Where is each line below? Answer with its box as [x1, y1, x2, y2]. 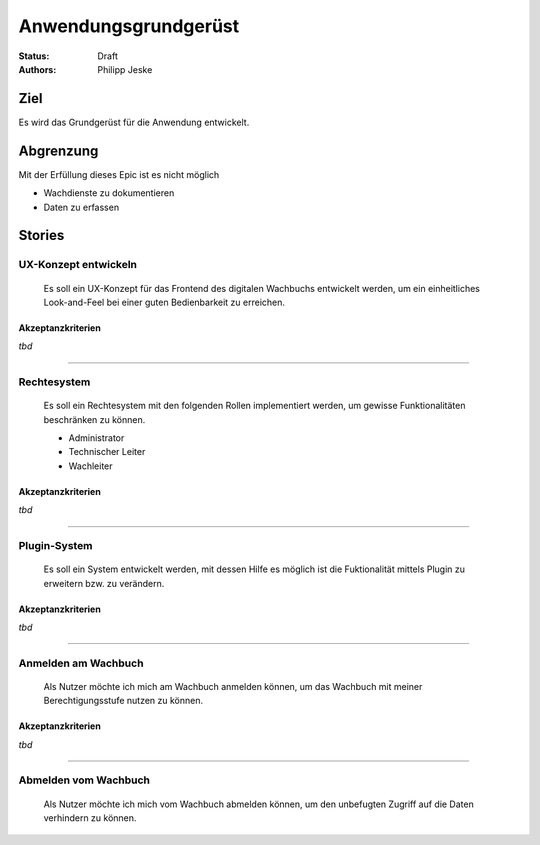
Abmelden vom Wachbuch [18, 773, 150, 787]
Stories [18, 227, 65, 244]
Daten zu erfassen [43, 201, 120, 213]
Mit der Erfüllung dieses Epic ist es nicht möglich [18, 168, 220, 180]
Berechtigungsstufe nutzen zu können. [43, 695, 204, 707]
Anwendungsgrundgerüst [18, 15, 240, 37]
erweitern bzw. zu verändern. [43, 577, 165, 589]
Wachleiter [68, 460, 114, 472]
